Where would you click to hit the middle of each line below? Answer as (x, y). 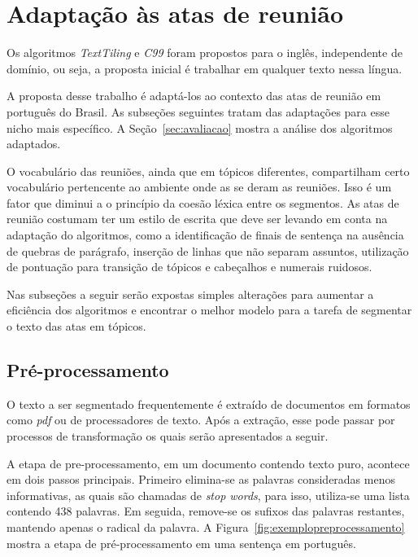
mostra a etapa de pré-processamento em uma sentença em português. (181, 543)
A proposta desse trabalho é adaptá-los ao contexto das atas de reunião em (194, 96)
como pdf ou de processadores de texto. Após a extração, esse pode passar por (201, 420)
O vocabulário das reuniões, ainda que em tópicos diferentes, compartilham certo (208, 171)
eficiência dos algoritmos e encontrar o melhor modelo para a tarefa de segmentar (209, 310)
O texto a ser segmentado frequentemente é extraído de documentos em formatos (209, 403)
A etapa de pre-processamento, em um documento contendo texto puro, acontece (208, 463)
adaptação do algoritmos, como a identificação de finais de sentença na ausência (205, 235)
